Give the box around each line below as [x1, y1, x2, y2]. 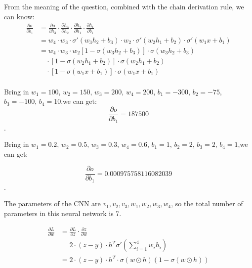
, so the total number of [171, 198, 243, 209]
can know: [4, 11, 35, 21]
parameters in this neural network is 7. [4, 208, 122, 218]
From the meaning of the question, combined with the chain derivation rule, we [4, 1, 244, 11]
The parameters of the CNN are [4, 198, 101, 209]
